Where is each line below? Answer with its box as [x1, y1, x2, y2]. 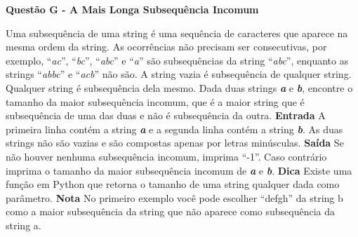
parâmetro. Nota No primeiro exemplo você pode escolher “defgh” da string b [6, 190, 343, 205]
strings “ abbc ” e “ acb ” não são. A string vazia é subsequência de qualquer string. [6, 67, 352, 81]
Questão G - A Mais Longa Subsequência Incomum [6, 2, 259, 16]
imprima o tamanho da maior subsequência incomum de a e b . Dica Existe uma [6, 163, 352, 177]
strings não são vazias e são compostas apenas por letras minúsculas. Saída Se [6, 135, 344, 150]
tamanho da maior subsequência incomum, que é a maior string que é [6, 94, 305, 109]
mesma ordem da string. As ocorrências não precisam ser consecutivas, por [6, 39, 327, 54]
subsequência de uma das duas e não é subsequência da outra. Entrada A [6, 108, 326, 123]
